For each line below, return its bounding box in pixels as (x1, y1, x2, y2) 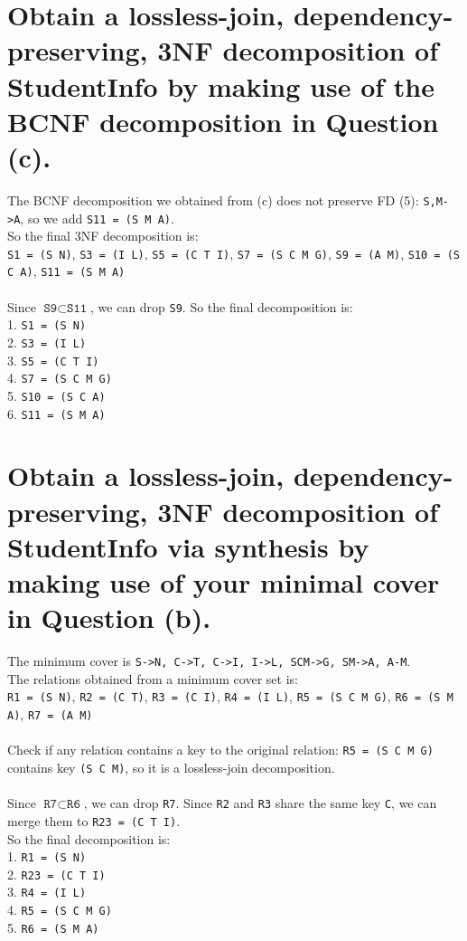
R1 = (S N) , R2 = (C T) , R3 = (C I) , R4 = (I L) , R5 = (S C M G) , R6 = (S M (7, 687, 453, 706)
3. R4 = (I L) (7, 882, 87, 901)
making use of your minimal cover (7, 564, 440, 601)
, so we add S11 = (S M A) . (20, 208, 174, 227)
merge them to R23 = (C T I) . (7, 811, 181, 830)
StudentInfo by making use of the (7, 67, 434, 104)
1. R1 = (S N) (7, 847, 87, 866)
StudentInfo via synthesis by (7, 528, 369, 565)
